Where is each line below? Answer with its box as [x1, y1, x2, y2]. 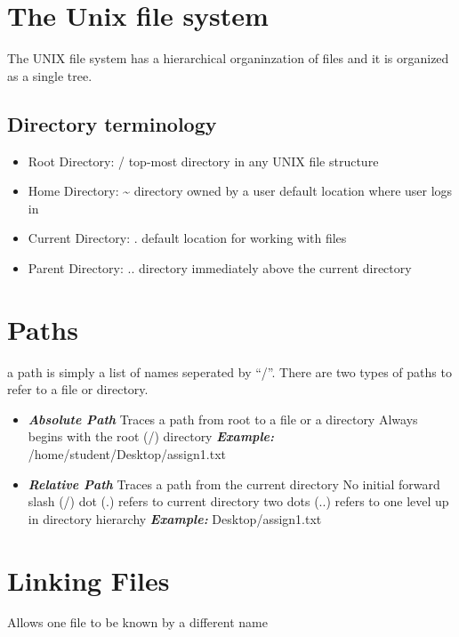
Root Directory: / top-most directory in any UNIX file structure [28, 151, 379, 170]
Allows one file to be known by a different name [7, 613, 268, 632]
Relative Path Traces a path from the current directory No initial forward [28, 474, 440, 493]
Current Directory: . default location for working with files [28, 229, 347, 247]
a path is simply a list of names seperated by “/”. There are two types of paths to [7, 362, 452, 381]
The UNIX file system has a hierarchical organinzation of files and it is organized [7, 49, 449, 68]
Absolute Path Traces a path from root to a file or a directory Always [28, 409, 418, 428]
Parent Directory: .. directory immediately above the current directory [28, 258, 412, 277]
